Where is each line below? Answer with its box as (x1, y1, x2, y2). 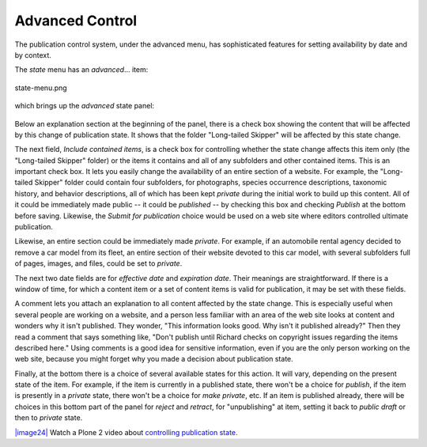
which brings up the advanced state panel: (14, 101, 154, 111)
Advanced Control (14, 12, 138, 29)
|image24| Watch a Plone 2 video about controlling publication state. (14, 427, 238, 437)
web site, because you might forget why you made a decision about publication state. (14, 354, 294, 364)
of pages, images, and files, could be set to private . (14, 259, 183, 268)
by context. (14, 50, 51, 59)
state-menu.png (14, 83, 67, 93)
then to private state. (14, 413, 83, 422)
